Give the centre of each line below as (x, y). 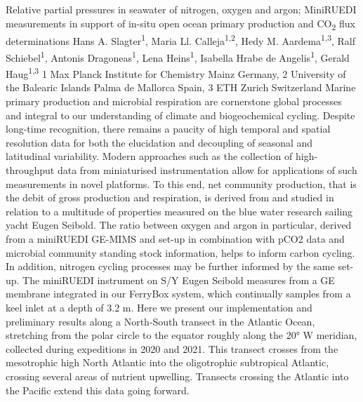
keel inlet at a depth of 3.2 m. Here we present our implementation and (159, 307)
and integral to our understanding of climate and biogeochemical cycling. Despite (180, 115)
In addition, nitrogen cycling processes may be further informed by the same (170, 266)
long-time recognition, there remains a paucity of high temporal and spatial (168, 129)
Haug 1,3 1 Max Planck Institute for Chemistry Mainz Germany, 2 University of (176, 73)
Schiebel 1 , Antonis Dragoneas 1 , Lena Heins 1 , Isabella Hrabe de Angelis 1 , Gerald (178, 56)
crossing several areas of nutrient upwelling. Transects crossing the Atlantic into (177, 376)
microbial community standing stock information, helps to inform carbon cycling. (180, 252)
